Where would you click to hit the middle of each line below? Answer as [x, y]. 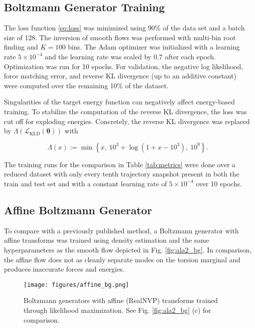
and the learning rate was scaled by [98, 56]
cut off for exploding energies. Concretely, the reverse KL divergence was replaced [127, 121]
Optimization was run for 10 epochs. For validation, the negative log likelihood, [124, 66]
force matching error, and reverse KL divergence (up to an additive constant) [120, 76]
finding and [21, 47]
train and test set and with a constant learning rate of [85, 183]
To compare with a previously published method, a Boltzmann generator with [121, 230]
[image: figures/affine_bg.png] [76, 285]
